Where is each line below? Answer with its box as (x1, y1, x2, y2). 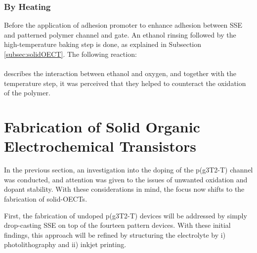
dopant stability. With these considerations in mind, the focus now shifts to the (4, 184, 245, 194)
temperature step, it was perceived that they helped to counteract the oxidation (4, 78, 246, 88)
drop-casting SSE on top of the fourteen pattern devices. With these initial (4, 220, 231, 230)
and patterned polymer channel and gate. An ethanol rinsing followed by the (4, 29, 236, 40)
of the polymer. (4, 87, 50, 98)
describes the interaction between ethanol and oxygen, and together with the (4, 68, 237, 79)
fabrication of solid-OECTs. (4, 194, 87, 204)
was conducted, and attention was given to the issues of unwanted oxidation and (4, 174, 248, 184)
